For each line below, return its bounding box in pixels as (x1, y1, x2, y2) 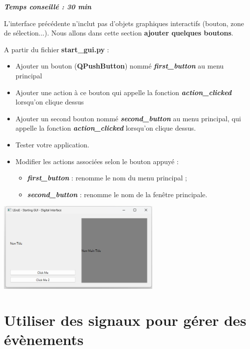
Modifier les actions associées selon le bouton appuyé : (15, 156, 179, 166)
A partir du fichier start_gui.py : (4, 44, 109, 54)
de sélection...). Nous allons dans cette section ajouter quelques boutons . (4, 28, 233, 38)
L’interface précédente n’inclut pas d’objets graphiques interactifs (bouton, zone (4, 18, 244, 28)
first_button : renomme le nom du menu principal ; (27, 173, 187, 183)
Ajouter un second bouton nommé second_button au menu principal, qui (15, 113, 241, 123)
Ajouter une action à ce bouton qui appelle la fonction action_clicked (15, 87, 232, 97)
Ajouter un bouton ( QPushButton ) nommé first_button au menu (15, 61, 224, 71)
